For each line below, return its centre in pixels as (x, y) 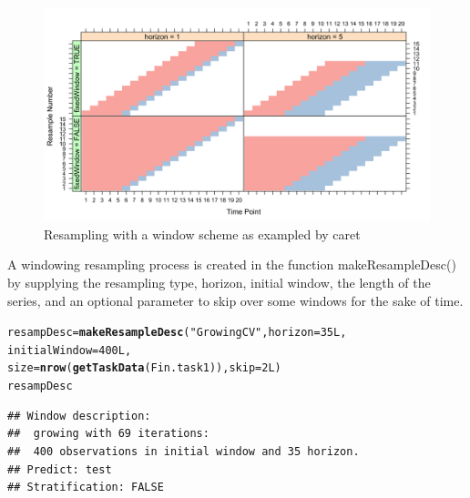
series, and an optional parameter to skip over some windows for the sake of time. (235, 300)
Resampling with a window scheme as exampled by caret (202, 234)
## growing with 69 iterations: (108, 434)
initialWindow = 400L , (70, 350)
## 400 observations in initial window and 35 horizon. (184, 451)
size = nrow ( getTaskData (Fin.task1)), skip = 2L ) (144, 368)
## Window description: (79, 416)
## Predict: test (60, 469)
